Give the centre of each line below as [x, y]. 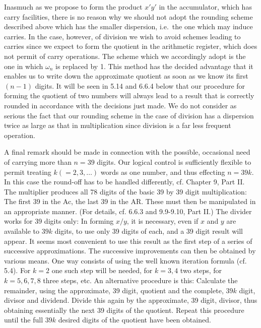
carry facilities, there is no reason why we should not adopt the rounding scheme [128, 16]
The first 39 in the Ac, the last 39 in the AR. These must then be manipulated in [130, 201]
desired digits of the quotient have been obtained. [135, 320]
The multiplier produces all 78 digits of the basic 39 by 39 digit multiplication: [125, 191]
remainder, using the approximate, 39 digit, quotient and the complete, [114, 290]
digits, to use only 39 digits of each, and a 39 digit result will [149, 231]
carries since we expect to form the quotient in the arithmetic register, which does [131, 46]
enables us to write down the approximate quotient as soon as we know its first [126, 76]
